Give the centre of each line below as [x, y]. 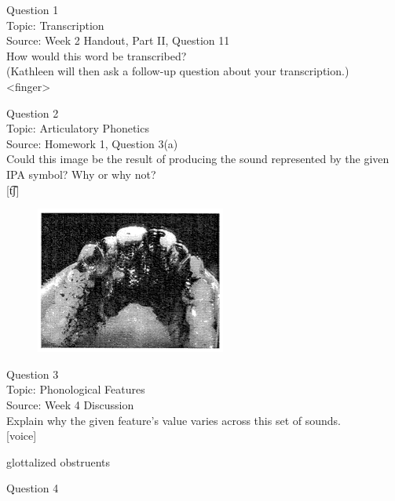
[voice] [22, 436]
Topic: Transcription [55, 25]
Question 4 [33, 488]
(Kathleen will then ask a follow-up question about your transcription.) [178, 71]
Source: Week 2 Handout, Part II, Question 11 [118, 40]
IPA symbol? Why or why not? [81, 174]
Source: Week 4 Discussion [70, 404]
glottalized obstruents [59, 461]
